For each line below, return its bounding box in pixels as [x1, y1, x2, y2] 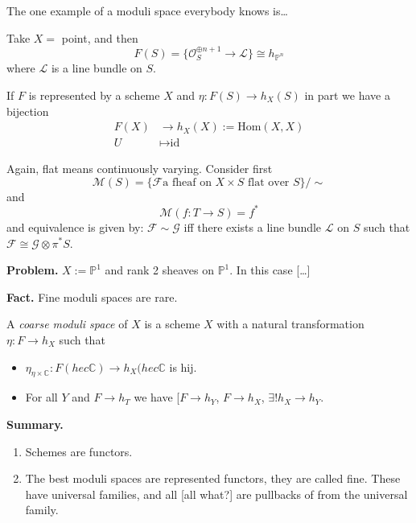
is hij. [169, 358, 197, 375]
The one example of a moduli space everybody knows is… [6, 2, 288, 19]
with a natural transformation [216, 315, 365, 332]
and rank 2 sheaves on [105, 261, 214, 278]
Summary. [6, 415, 64, 432]
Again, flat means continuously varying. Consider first [6, 160, 273, 177]
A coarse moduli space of [6, 315, 128, 332]
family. [25, 501, 59, 518]
